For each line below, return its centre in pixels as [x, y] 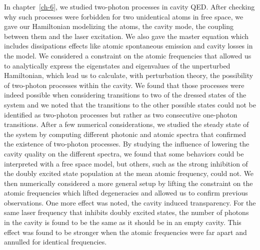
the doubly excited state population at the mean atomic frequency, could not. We [129, 173]
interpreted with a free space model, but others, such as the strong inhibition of [126, 163]
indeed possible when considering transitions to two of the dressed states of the [125, 95]
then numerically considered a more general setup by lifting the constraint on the [128, 183]
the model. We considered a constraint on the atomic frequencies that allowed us [128, 55]
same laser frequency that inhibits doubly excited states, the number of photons [126, 212]
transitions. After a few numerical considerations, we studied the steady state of [126, 124]
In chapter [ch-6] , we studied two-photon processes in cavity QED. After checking [129, 6]
